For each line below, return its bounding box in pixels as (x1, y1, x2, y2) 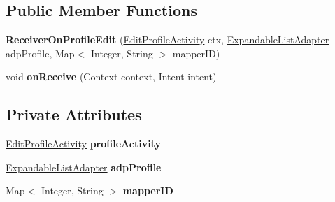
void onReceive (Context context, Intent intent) (6, 69, 217, 84)
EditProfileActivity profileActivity (6, 136, 161, 151)
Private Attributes (6, 103, 142, 125)
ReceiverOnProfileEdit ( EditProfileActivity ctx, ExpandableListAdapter (6, 32, 329, 47)
